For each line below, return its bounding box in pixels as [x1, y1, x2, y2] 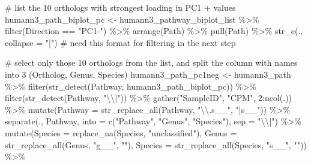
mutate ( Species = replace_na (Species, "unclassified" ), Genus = [5, 126, 237, 139]
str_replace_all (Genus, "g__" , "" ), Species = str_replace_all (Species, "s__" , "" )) [5, 138, 307, 151]
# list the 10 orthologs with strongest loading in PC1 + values [5, 1, 236, 13]
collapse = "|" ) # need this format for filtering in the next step [5, 36, 236, 48]
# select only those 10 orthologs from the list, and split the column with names [5, 56, 298, 69]
